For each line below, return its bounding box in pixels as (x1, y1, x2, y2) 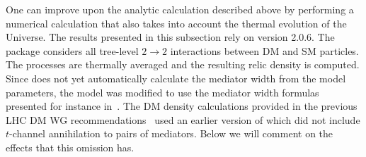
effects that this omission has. (6, 139, 135, 154)
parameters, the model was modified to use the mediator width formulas (6, 84, 319, 99)
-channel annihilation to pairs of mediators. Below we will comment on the (9, 126, 333, 141)
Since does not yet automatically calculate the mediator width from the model (6, 70, 346, 85)
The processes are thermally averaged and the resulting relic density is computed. (6, 57, 360, 72)
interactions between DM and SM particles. (170, 43, 359, 58)
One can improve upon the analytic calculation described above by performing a (6, 2, 354, 16)
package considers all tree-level (6, 43, 139, 58)
